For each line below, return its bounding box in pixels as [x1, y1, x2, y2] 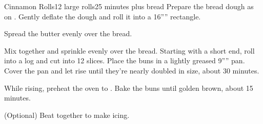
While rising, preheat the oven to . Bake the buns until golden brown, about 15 [4, 82, 253, 93]
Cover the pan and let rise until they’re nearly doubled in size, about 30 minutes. [4, 65, 259, 76]
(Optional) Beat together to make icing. [4, 109, 130, 120]
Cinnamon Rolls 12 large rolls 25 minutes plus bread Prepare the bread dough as [4, 1, 254, 11]
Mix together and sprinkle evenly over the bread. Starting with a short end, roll [4, 45, 255, 56]
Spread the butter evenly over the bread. [4, 28, 132, 39]
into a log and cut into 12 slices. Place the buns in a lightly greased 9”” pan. [4, 55, 245, 66]
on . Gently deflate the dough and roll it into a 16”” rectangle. [4, 11, 201, 21]
